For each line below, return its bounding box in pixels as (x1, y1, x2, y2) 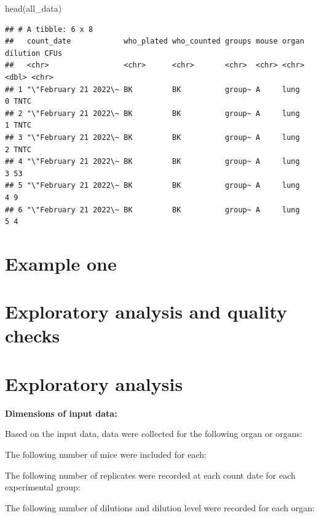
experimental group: (5, 481, 81, 493)
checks (5, 323, 60, 348)
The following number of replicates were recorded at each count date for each (5, 468, 296, 481)
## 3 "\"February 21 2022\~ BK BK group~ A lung (5, 133, 300, 142)
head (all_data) (5, 2, 62, 14)
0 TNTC (5, 97, 31, 106)
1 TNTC (5, 121, 31, 130)
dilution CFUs (5, 48, 63, 58)
